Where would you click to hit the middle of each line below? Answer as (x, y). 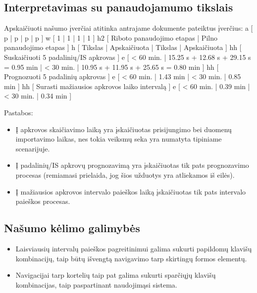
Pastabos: (19, 112)
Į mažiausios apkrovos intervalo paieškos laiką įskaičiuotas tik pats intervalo (131, 191)
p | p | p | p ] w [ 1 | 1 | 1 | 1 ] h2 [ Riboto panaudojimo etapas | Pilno (111, 37)
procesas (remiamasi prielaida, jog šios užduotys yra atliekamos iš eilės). (125, 174)
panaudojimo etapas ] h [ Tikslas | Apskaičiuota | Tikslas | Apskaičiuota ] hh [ (123, 47)
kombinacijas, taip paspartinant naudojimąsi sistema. (96, 284)
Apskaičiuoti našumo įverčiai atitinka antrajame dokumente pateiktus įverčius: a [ (128, 28)
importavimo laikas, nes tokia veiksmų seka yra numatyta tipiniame (119, 139)
